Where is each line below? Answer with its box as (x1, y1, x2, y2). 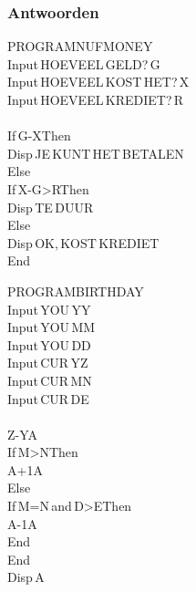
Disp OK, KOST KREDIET (7, 233, 160, 252)
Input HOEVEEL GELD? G (7, 54, 160, 73)
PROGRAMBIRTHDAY (7, 281, 144, 300)
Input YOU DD (7, 335, 91, 354)
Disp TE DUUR (7, 197, 94, 216)
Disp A (7, 567, 45, 587)
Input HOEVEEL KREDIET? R (7, 90, 184, 109)
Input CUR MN (7, 370, 92, 389)
